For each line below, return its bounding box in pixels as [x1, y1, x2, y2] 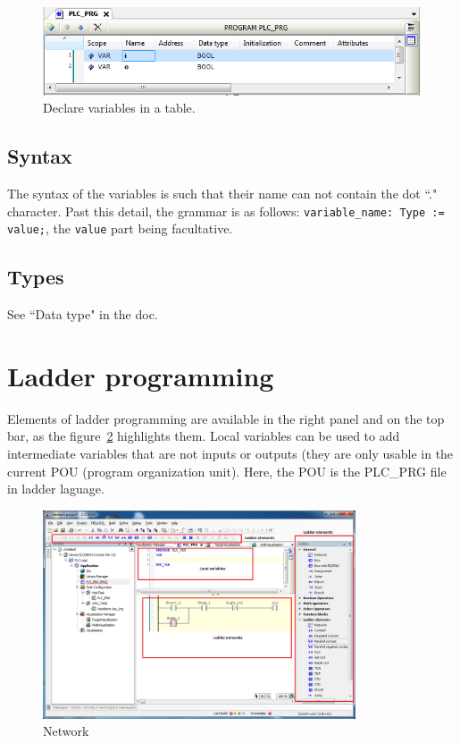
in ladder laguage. [7, 479, 105, 498]
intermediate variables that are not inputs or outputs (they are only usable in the [7, 444, 454, 462]
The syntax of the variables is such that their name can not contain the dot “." [7, 183, 438, 202]
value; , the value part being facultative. [7, 219, 233, 238]
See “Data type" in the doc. [7, 305, 158, 324]
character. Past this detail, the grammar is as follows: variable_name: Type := [7, 201, 445, 220]
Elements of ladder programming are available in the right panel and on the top [7, 409, 445, 427]
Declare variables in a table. [43, 98, 196, 117]
